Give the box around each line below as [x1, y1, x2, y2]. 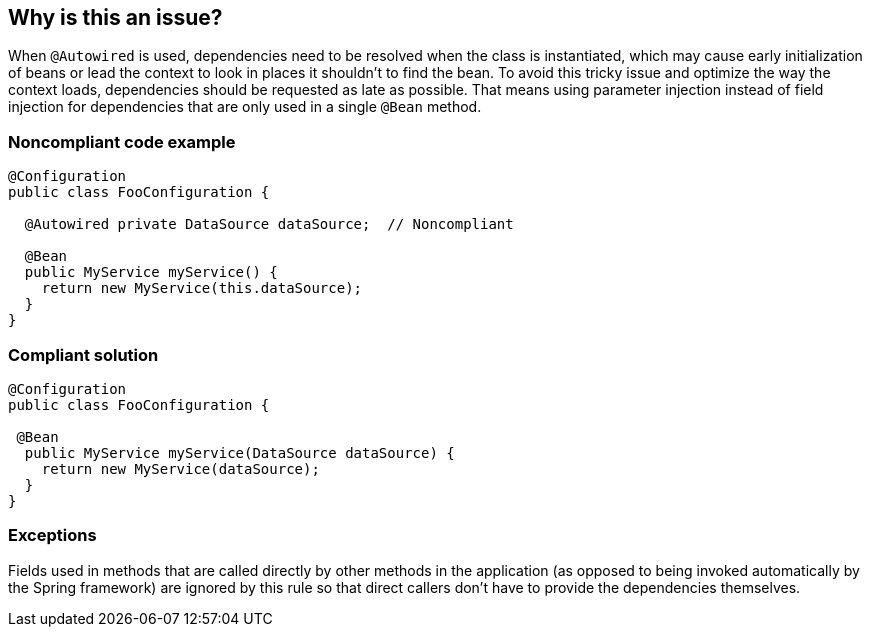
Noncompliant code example [8, 131, 236, 152]
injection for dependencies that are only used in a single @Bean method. [8, 98, 482, 116]
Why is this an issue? [8, 5, 223, 30]
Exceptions [8, 525, 97, 546]
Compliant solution [8, 344, 159, 365]
